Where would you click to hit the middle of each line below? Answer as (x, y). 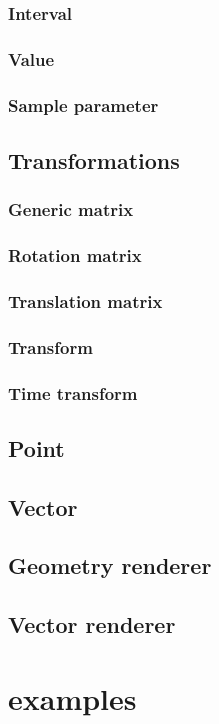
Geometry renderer (110, 565)
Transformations (94, 159)
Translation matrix (85, 300)
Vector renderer (92, 624)
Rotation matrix (75, 255)
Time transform (73, 392)
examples (72, 697)
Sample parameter (83, 104)
